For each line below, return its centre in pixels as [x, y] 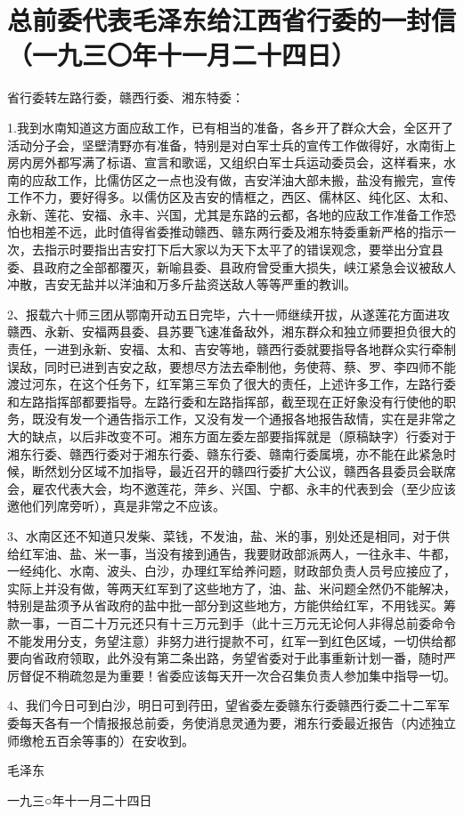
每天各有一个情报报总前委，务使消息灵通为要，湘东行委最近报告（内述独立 [237, 722]
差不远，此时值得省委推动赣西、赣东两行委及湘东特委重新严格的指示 [244, 232]
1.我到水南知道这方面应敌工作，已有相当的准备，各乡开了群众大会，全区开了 [230, 127]
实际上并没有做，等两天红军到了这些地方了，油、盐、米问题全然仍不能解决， [232, 588]
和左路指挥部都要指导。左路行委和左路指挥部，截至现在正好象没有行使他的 [225, 401]
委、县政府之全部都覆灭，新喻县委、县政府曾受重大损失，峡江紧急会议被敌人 [232, 266]
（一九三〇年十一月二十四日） [182, 55]
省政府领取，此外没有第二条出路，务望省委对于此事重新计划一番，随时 [237, 658]
